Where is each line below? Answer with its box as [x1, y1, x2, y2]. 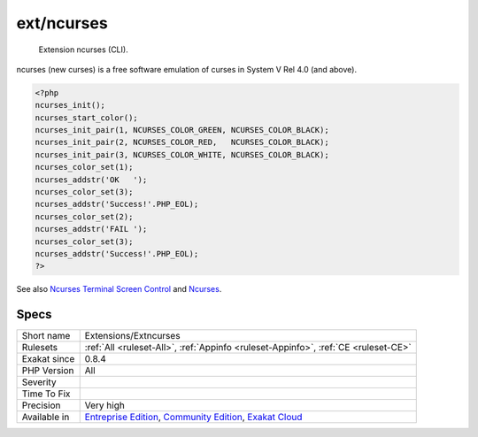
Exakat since [21, 353, 75, 365]
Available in [21, 411, 70, 424]
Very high [84, 399, 126, 411]
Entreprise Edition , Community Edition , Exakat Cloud [84, 411, 303, 424]
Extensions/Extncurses [84, 330, 181, 342]
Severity [21, 376, 57, 388]
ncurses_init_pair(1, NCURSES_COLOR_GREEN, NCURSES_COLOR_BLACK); [35, 125, 329, 135]
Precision [21, 399, 61, 411]
